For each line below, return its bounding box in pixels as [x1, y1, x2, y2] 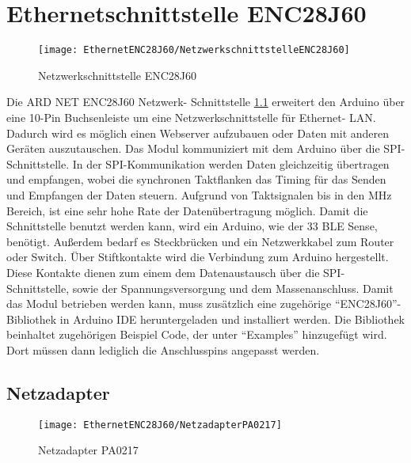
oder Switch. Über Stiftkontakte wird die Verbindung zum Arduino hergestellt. [6, 249, 389, 265]
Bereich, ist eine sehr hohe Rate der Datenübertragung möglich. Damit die [6, 202, 368, 218]
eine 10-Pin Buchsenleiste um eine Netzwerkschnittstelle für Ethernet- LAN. [6, 108, 376, 125]
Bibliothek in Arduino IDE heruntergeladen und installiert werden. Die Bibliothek [6, 310, 405, 327]
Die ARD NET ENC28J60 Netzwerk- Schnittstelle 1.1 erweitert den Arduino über [6, 93, 405, 110]
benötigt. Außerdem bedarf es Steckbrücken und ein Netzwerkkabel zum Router [6, 233, 394, 249]
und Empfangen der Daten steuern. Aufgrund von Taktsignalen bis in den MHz [6, 186, 392, 203]
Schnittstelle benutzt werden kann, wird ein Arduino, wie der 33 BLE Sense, [6, 218, 378, 234]
